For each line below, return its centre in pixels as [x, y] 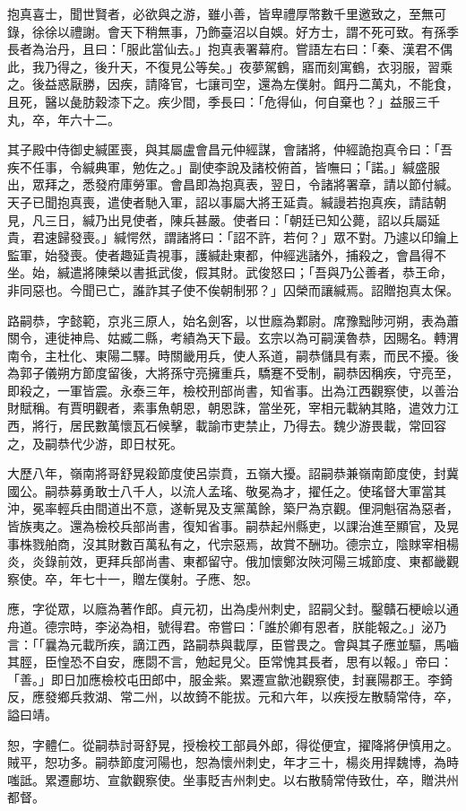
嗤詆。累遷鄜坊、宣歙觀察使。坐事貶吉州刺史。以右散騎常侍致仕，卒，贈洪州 [233, 779]
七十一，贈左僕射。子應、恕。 [170, 578]
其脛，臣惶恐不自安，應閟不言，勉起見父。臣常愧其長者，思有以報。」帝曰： [230, 662]
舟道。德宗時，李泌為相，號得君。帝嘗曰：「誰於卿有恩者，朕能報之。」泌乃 [227, 626]
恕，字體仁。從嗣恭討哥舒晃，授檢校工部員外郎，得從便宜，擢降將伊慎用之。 [233, 744]
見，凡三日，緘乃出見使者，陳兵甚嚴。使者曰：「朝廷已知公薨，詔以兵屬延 [224, 219]
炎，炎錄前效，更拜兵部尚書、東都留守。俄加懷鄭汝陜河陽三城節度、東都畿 [227, 561]
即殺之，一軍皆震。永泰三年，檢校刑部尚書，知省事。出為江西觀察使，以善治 [233, 390]
